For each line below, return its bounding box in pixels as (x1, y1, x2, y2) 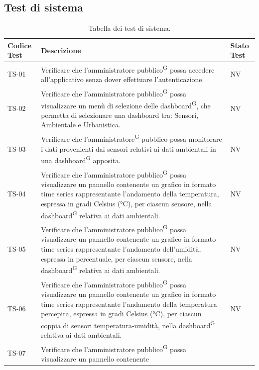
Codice (7, 40, 32, 50)
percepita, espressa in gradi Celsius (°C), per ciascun (41, 308, 202, 319)
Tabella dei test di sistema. (88, 23, 171, 33)
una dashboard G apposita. (41, 154, 121, 165)
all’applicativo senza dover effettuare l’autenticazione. (41, 74, 204, 85)
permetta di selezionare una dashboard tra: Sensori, (41, 109, 199, 120)
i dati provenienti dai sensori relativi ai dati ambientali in (41, 143, 216, 154)
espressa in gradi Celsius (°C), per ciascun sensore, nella (41, 198, 212, 209)
